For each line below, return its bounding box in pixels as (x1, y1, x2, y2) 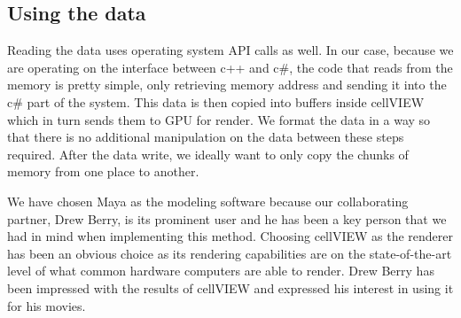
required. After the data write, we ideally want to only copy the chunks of (7, 144, 409, 163)
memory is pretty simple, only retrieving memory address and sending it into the (7, 75, 447, 94)
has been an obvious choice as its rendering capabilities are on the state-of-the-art (7, 244, 452, 262)
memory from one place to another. (7, 162, 199, 181)
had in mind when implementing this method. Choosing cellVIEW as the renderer (7, 227, 454, 245)
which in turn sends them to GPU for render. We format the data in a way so (7, 110, 431, 128)
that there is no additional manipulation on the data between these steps (7, 128, 404, 146)
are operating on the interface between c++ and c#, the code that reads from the (7, 58, 453, 76)
